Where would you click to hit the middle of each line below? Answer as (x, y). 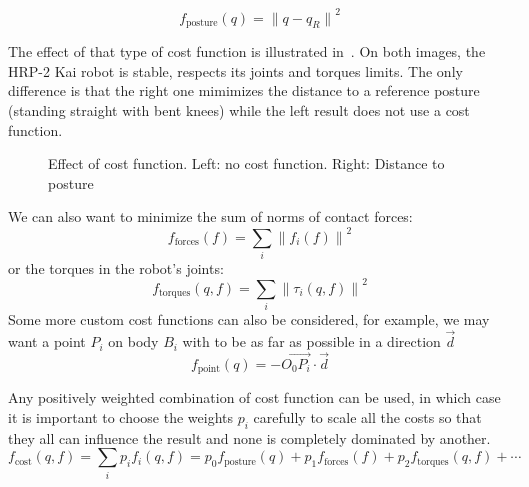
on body (133, 341)
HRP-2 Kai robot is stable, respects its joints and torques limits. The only (235, 70)
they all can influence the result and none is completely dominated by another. (249, 437)
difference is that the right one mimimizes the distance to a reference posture (244, 90)
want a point (47, 341)
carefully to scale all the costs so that (367, 416)
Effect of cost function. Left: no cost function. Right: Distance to (246, 163)
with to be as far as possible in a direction (311, 341)
